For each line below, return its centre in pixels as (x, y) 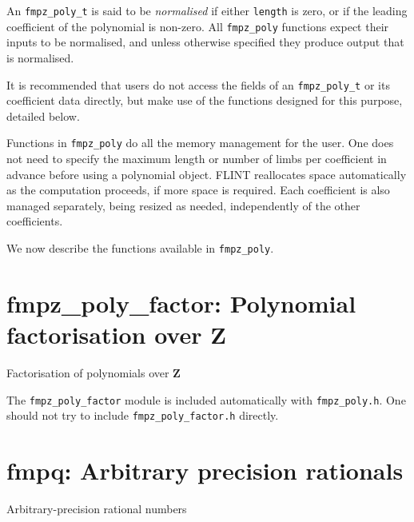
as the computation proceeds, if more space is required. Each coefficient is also (198, 190)
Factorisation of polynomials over (88, 372)
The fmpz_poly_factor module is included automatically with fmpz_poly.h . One (206, 399)
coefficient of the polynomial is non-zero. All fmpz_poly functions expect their (198, 26)
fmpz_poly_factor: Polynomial (181, 303)
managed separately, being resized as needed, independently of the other (183, 205)
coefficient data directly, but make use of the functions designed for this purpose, (205, 100)
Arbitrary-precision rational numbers (97, 508)
